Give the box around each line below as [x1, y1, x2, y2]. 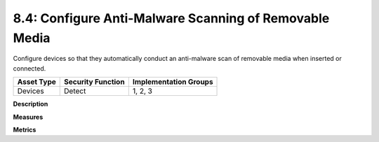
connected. [13, 64, 46, 73]
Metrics [13, 125, 36, 134]
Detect [64, 86, 86, 96]
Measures [13, 113, 44, 121]
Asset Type [17, 77, 56, 87]
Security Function [64, 77, 126, 87]
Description [13, 100, 48, 108]
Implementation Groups [132, 77, 213, 87]
